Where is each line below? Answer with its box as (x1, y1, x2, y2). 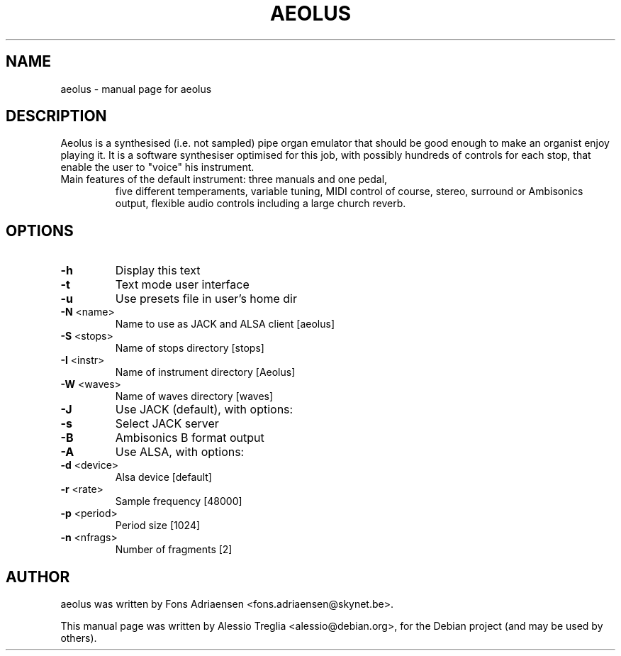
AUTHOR (6, 567, 70, 586)
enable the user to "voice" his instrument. (60, 161, 254, 174)
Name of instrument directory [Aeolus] (115, 366, 296, 379)
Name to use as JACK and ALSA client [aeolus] (115, 318, 335, 330)
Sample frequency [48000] (115, 495, 242, 508)
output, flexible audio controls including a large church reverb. (115, 197, 406, 210)
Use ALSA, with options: (115, 445, 245, 460)
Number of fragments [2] (115, 543, 233, 556)
